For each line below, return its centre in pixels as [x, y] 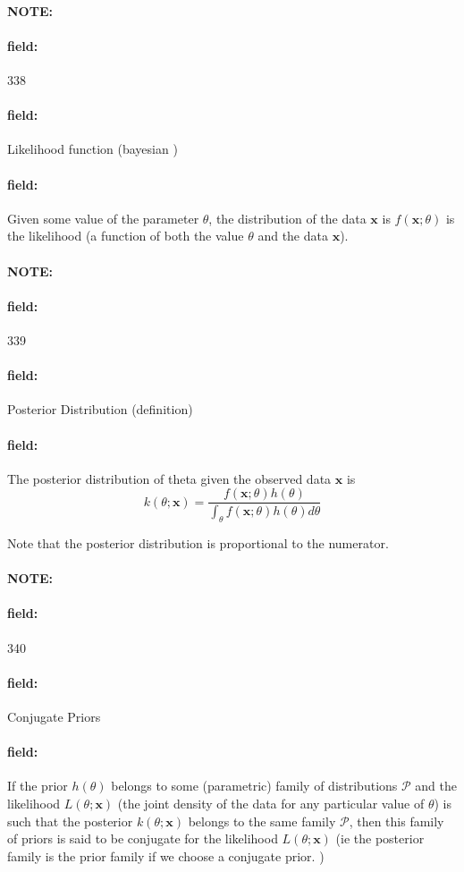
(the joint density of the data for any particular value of [271, 803]
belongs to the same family [262, 821]
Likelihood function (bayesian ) [93, 149]
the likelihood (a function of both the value [126, 236]
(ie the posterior [380, 838]
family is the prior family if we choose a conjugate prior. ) [166, 855]
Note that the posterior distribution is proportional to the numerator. [198, 543]
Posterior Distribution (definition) [100, 409]
